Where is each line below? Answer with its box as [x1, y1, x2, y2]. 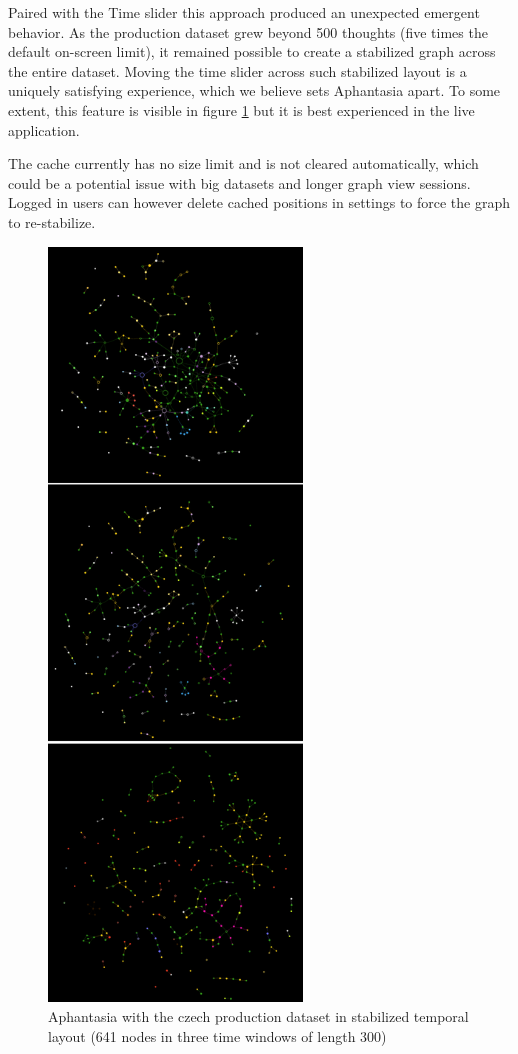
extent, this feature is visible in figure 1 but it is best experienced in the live [8, 99, 475, 120]
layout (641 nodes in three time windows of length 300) [48, 1025, 387, 1046]
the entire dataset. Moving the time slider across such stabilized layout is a [8, 60, 467, 81]
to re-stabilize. [8, 211, 96, 232]
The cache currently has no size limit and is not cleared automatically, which [8, 153, 479, 174]
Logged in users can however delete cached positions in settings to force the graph [8, 192, 511, 213]
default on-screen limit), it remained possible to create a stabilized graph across [8, 41, 496, 62]
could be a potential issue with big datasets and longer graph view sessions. [8, 172, 471, 193]
